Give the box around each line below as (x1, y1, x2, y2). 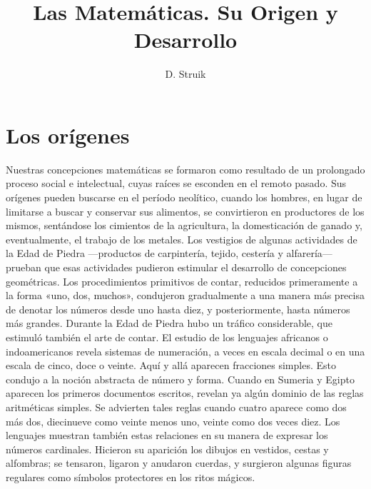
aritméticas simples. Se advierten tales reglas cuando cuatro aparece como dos (6, 399, 347, 414)
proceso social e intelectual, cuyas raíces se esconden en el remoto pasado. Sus (6, 176, 347, 191)
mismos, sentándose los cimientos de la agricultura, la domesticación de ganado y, (6, 218, 362, 233)
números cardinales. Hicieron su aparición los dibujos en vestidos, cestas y (6, 441, 329, 456)
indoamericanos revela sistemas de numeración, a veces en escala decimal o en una (6, 343, 365, 358)
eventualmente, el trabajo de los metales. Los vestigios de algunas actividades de (6, 231, 357, 246)
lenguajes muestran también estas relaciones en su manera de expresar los (6, 428, 328, 443)
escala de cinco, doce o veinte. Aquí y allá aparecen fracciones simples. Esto (6, 358, 336, 373)
